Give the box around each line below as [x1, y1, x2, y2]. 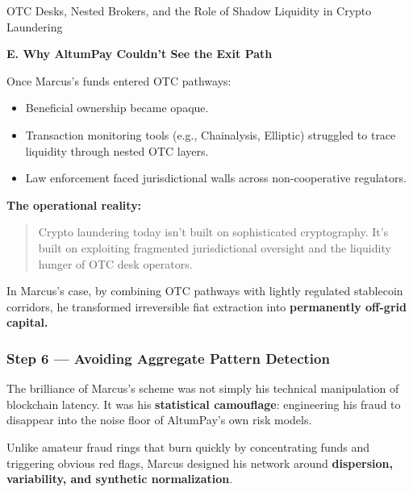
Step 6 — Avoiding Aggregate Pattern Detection [6, 348, 330, 368]
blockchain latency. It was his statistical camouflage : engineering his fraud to [6, 395, 401, 412]
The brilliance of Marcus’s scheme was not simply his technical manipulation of [6, 380, 399, 397]
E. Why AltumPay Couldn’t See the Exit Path [6, 45, 273, 62]
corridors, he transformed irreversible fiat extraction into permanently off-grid [6, 298, 407, 315]
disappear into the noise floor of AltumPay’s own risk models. [6, 411, 312, 428]
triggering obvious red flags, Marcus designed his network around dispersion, [6, 454, 394, 471]
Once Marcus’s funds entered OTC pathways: [6, 72, 232, 89]
